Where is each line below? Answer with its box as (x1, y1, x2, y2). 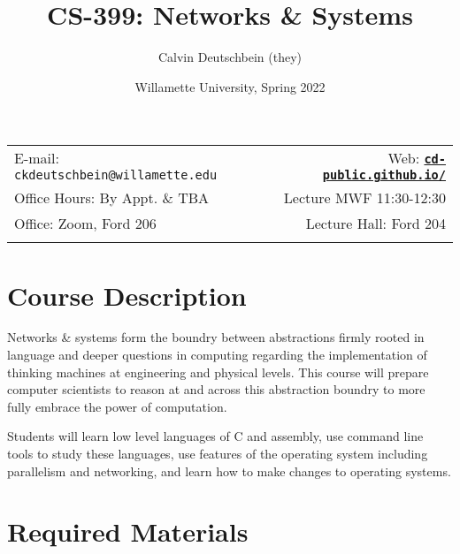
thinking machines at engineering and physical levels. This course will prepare (7, 362, 429, 381)
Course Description (7, 277, 247, 313)
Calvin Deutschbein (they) (157, 48, 303, 66)
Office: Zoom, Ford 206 (14, 213, 157, 234)
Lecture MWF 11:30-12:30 (283, 187, 446, 209)
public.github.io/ (322, 168, 446, 183)
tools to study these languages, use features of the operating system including (7, 444, 428, 462)
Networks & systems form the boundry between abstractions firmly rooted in (7, 328, 425, 346)
